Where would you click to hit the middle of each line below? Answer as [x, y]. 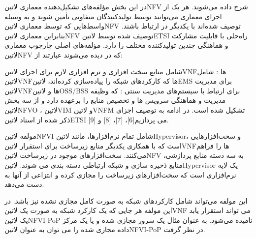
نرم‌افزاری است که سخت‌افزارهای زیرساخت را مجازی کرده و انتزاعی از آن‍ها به [120, 174]
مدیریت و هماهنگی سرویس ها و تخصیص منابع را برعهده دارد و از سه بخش [115, 100]
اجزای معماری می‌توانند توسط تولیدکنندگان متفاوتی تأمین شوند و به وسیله [113, 16]
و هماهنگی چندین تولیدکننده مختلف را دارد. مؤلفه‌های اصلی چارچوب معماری [116, 45]
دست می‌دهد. [24, 184]
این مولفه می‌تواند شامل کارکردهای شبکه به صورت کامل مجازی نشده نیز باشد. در [126, 200]
